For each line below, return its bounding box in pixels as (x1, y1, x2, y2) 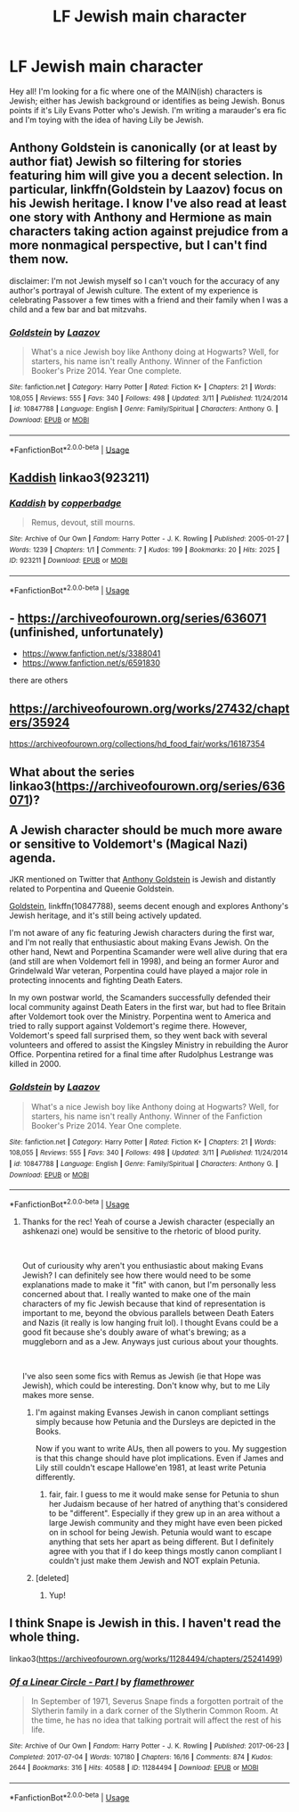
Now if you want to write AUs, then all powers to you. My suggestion (35, 1444, 287, 1454)
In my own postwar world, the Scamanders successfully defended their (9, 992, 271, 1003)
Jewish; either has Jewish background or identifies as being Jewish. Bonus (9, 95, 286, 106)
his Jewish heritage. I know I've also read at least (9, 196, 287, 211)
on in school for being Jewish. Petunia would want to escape (48, 1527, 272, 1538)
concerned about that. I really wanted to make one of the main (21, 1289, 251, 1300)
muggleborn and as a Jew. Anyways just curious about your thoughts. (21, 1336, 279, 1347)
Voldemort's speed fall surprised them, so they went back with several (9, 1030, 268, 1041)
